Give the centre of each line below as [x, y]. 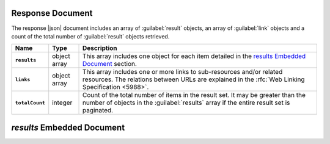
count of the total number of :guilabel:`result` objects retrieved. [90, 36]
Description [100, 48]
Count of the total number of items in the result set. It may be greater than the [194, 95]
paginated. [98, 110]
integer [62, 103]
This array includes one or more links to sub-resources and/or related [183, 72]
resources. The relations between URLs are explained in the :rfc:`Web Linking [194, 79]
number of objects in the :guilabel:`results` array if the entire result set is [186, 103]
